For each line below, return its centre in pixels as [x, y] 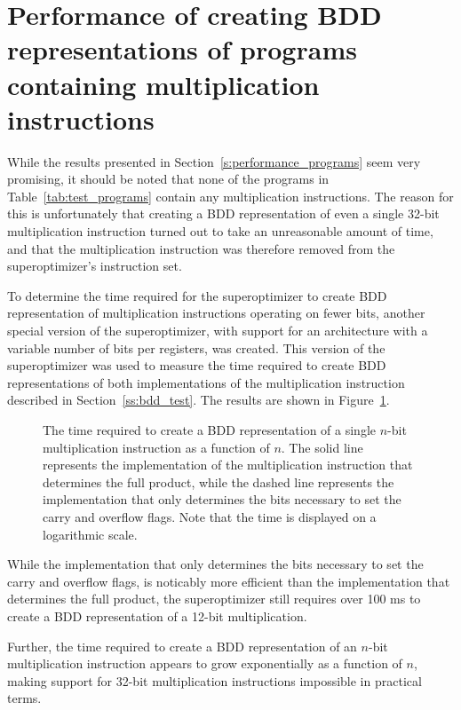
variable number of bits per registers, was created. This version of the [196, 347]
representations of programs [182, 49]
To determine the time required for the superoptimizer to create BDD [197, 295]
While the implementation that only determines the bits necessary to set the [215, 564]
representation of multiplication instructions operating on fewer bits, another [216, 313]
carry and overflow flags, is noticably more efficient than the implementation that [229, 581]
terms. [24, 698]
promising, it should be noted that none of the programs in [168, 179]
